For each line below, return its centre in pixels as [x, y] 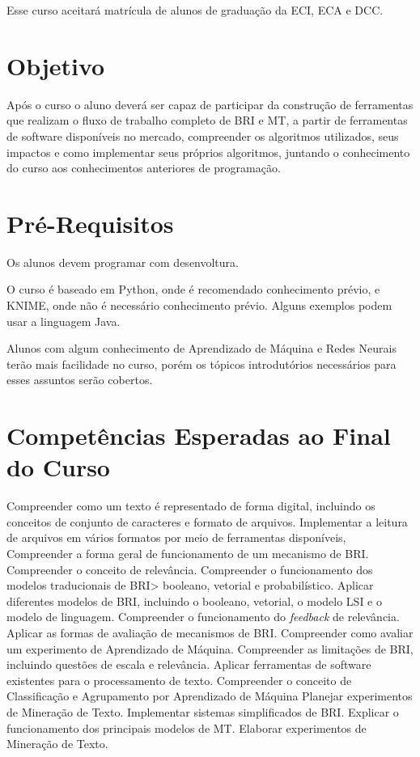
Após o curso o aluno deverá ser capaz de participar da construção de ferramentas [210, 104]
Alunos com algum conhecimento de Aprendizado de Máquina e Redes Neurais [202, 348]
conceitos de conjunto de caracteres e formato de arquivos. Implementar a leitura [207, 521]
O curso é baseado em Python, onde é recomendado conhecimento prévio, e [193, 289]
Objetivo [56, 65]
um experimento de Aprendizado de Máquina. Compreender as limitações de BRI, [210, 648]
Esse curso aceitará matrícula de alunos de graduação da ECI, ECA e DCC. [195, 10]
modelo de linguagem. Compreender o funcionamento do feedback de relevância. [203, 617]
